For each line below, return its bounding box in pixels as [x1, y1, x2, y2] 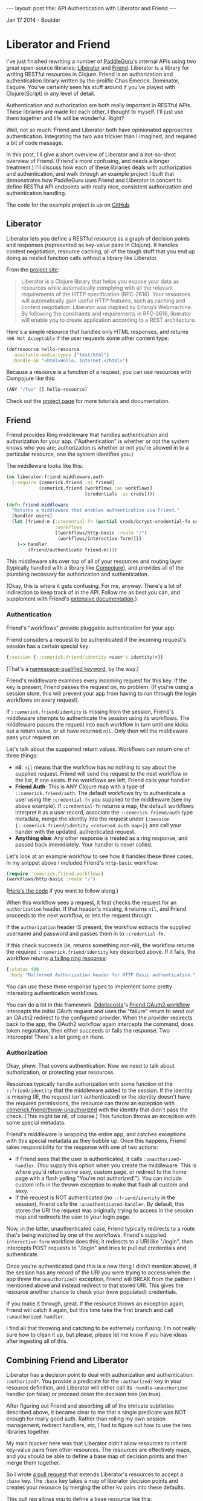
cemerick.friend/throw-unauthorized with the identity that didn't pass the [6, 1106, 188, 1113]
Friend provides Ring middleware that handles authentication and [6, 431, 169, 439]
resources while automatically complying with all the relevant [21, 284, 173, 291]
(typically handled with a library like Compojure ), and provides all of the [6, 564, 184, 571]
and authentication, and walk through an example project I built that [6, 170, 175, 177]
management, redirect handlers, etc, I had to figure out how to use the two [6, 1422, 192, 1429]
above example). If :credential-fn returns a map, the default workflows [14, 802, 195, 810]
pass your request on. [6, 733, 61, 741]
